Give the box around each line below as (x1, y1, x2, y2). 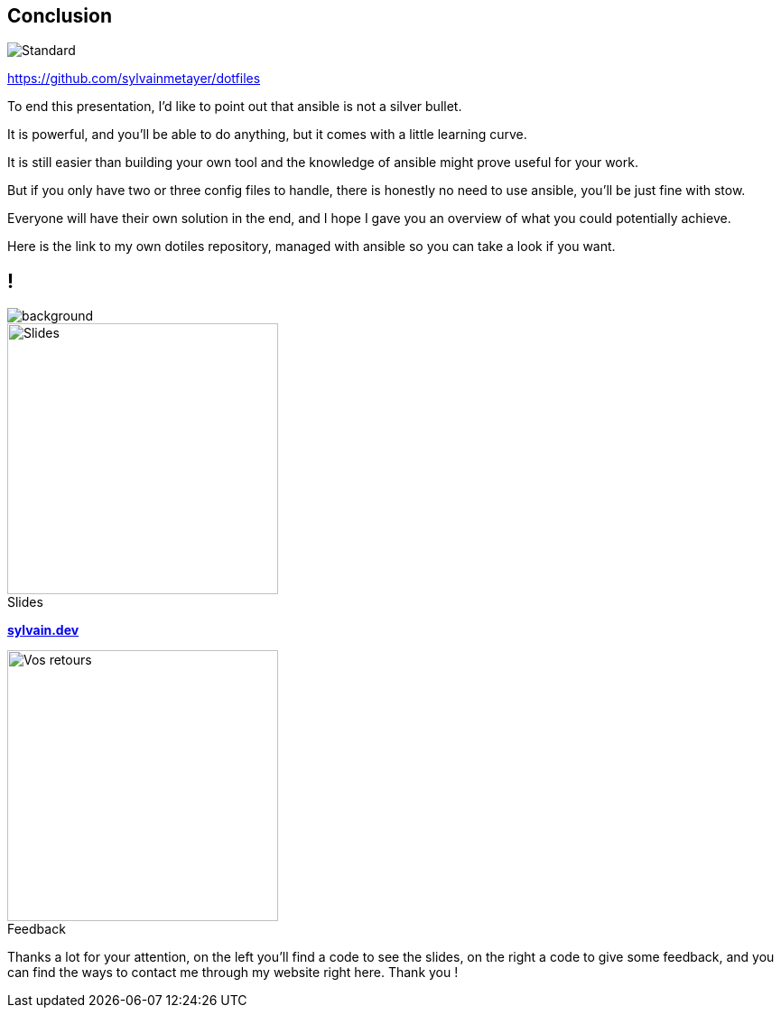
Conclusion (7, 5, 113, 27)
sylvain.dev (7, 622, 79, 638)
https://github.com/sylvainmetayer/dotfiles (7, 70, 261, 87)
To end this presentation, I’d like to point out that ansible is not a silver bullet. (7, 98, 462, 115)
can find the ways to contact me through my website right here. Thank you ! (7, 964, 459, 981)
